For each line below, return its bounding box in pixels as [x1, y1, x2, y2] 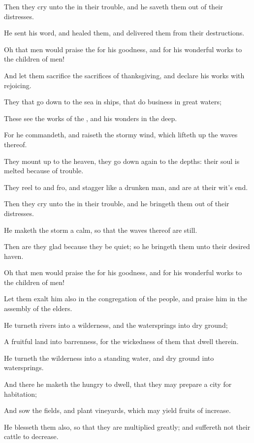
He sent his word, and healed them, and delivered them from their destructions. [4, 28, 245, 38]
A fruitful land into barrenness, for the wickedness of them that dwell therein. [4, 336, 239, 347]
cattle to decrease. [4, 431, 59, 442]
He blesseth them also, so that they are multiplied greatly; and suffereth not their [4, 421, 251, 432]
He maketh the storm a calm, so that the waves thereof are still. [4, 224, 197, 235]
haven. [4, 251, 24, 261]
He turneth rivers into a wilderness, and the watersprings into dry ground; [4, 319, 228, 330]
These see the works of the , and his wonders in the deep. [4, 113, 177, 123]
